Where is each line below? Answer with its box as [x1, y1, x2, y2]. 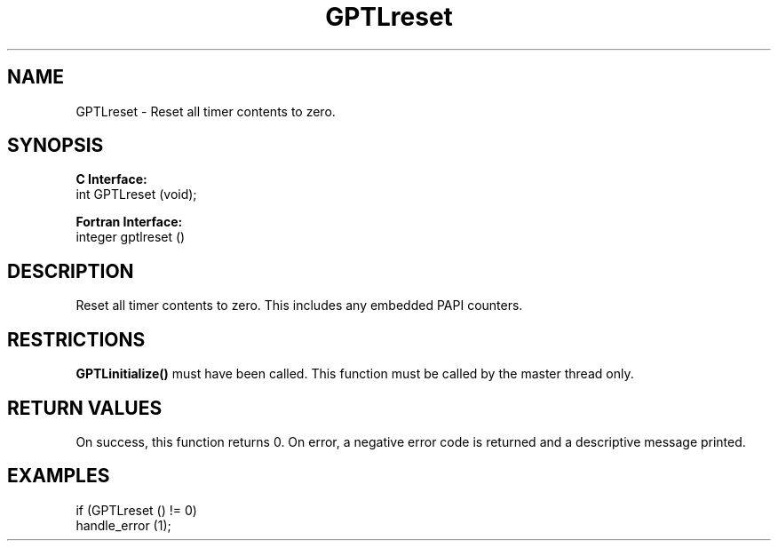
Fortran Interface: [75, 214, 183, 230]
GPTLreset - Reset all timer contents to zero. [75, 103, 336, 119]
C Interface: [75, 171, 147, 187]
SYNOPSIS [7, 134, 104, 157]
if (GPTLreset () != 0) [75, 502, 197, 518]
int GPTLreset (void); [75, 187, 197, 203]
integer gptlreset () [75, 229, 186, 245]
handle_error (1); [75, 517, 171, 533]
